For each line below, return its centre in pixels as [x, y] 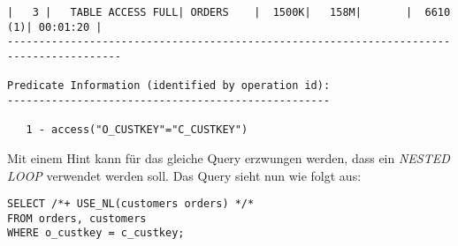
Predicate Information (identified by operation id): [169, 86]
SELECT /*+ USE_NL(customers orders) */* [131, 204]
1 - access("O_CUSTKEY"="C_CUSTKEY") [137, 130]
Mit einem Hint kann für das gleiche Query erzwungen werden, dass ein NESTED [229, 157]
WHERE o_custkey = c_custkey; [96, 233]
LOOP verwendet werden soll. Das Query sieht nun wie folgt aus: [184, 175]
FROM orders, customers [77, 218]
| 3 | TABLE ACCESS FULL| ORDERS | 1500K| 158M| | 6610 [229, 12]
